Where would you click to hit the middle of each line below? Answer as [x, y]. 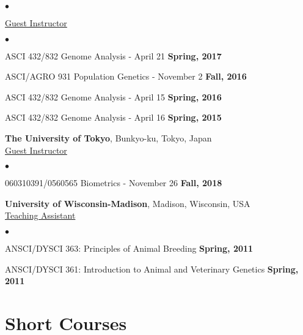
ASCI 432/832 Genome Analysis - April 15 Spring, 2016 [113, 96]
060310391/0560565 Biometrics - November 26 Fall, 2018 [114, 183]
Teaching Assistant [40, 215]
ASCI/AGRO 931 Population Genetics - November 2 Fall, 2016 [126, 76]
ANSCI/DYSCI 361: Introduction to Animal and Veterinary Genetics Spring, [152, 269]
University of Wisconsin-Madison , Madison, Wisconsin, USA [128, 203]
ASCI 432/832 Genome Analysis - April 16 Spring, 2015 [113, 117]
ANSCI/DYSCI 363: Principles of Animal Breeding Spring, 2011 [129, 248]
